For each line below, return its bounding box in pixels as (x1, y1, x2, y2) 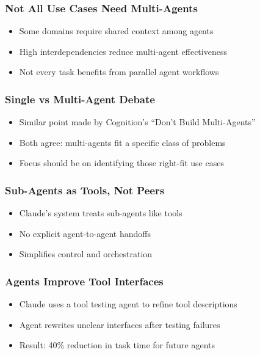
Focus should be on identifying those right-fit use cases (19, 156, 224, 169)
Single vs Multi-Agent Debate (5, 91, 155, 106)
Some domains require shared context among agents (19, 24, 214, 37)
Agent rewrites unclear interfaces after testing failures (19, 318, 220, 331)
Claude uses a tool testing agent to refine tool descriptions (19, 298, 237, 310)
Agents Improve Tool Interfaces (5, 273, 164, 288)
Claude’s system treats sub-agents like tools (19, 207, 182, 219)
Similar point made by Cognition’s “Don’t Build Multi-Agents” (19, 115, 256, 128)
